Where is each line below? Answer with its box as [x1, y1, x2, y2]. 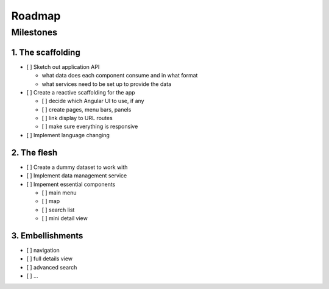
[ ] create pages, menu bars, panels [41, 105, 132, 113]
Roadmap [11, 9, 61, 23]
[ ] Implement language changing [26, 131, 110, 138]
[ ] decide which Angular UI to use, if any [41, 98, 144, 105]
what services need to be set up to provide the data [41, 80, 172, 88]
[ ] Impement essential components [26, 180, 116, 188]
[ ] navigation [26, 247, 60, 254]
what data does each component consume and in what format [41, 72, 198, 79]
